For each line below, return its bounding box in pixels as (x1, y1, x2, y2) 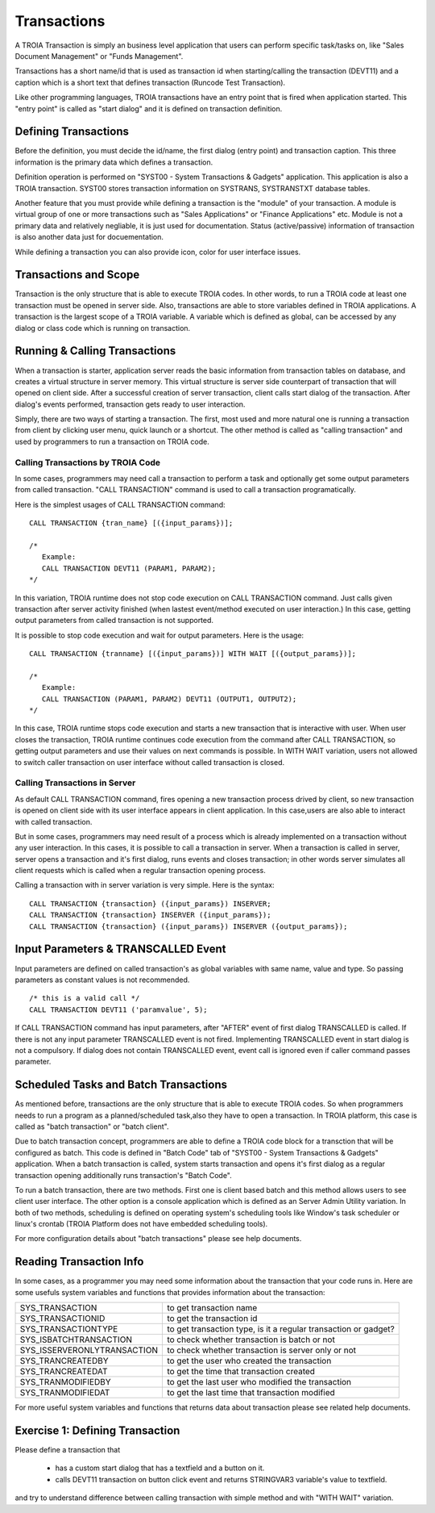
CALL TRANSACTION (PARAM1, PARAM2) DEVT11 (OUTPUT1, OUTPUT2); (41, 694, 297, 704)
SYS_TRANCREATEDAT (19, 1366, 108, 1377)
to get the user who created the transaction (166, 1356, 332, 1367)
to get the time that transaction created (166, 1366, 316, 1377)
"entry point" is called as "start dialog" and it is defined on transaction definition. (14, 103, 283, 113)
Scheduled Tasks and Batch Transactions (14, 1078, 227, 1092)
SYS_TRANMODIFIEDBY (19, 1377, 111, 1388)
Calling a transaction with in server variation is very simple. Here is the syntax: (14, 880, 275, 890)
